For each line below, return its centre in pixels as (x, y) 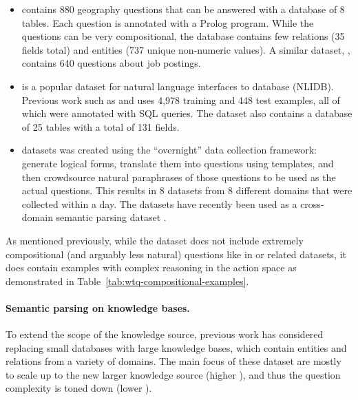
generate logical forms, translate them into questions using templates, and (178, 163)
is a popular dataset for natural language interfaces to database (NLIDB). (178, 86)
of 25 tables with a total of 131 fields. (101, 126)
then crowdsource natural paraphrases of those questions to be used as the (179, 177)
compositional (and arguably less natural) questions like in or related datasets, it (176, 254)
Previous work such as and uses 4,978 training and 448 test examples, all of (181, 99)
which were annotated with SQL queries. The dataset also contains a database (187, 113)
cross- (312, 203)
